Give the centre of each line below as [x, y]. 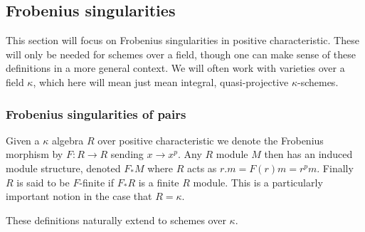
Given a [23, 140]
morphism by [35, 154]
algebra [68, 140]
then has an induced [308, 154]
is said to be [43, 182]
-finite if [97, 182]
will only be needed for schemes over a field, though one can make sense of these [181, 54]
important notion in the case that [79, 196]
